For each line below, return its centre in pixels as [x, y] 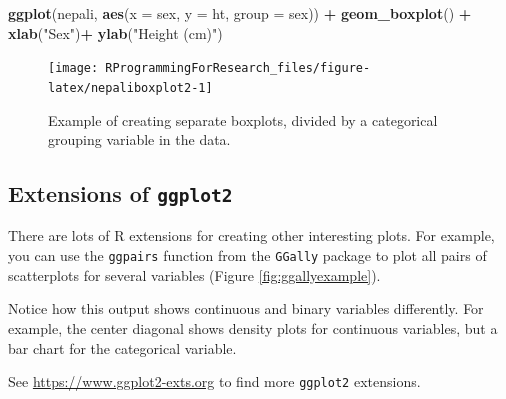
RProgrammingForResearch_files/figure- [238, 68]
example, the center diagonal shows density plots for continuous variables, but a [253, 327]
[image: [73, 68]
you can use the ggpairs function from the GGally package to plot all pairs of [247, 255]
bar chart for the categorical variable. [122, 347]
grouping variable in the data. [139, 139]
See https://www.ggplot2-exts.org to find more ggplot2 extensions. [214, 381]
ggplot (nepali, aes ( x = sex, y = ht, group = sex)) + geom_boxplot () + [240, 13]
